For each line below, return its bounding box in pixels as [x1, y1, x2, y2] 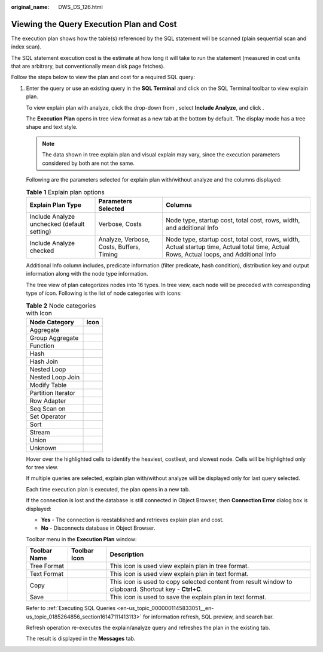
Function [29, 342, 54, 350]
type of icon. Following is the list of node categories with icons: [26, 289, 182, 297]
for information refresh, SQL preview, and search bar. [142, 613, 275, 620]
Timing [98, 250, 118, 258]
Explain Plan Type [29, 201, 82, 209]
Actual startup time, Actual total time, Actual [165, 243, 290, 251]
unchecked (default [29, 219, 85, 228]
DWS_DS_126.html [58, 4, 103, 10]
